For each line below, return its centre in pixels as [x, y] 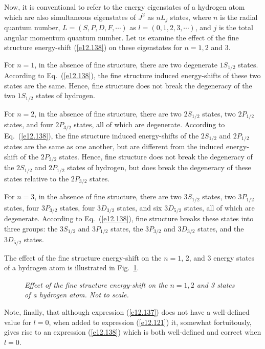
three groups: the [31, 228]
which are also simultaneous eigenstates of [70, 17]
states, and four [29, 124]
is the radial [239, 17]
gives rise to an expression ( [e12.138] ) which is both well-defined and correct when [133, 332]
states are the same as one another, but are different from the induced [114, 146]
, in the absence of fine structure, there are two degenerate [126, 64]
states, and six [139, 207]
